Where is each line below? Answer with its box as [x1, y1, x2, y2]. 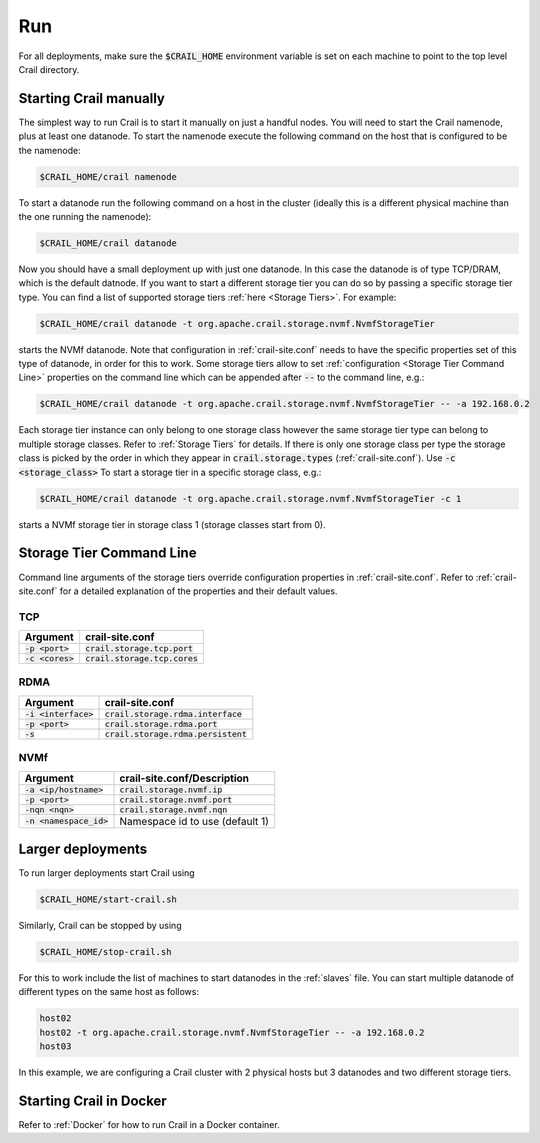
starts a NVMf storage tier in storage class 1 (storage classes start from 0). [18, 518, 326, 530]
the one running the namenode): [18, 210, 152, 222]
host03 [39, 1041, 72, 1052]
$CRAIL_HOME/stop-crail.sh [39, 946, 172, 957]
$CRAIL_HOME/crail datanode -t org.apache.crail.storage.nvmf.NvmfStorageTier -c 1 [39, 493, 462, 504]
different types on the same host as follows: [18, 986, 200, 998]
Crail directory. [18, 63, 80, 75]
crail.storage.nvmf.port [119, 794, 233, 805]
